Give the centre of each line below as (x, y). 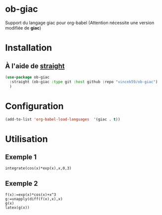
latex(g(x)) (17, 208)
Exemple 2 (21, 183)
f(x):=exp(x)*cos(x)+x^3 (31, 195)
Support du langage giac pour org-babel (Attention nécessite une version (80, 23)
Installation (29, 48)
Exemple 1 (21, 157)
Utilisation (26, 139)
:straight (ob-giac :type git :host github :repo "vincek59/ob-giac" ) (84, 82)
